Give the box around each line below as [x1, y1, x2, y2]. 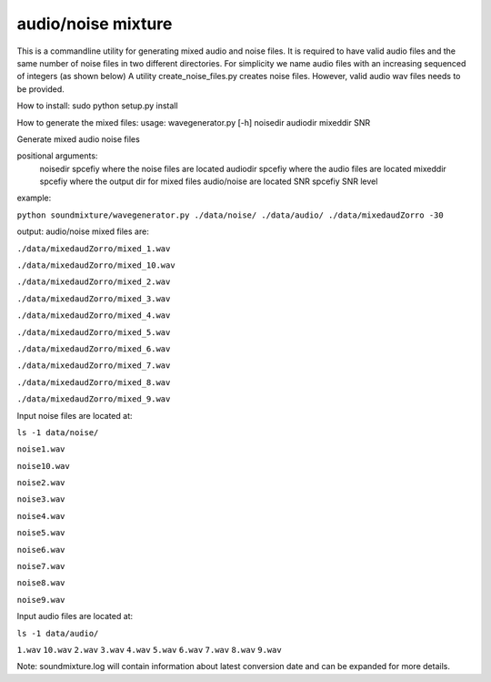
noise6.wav [16, 545, 65, 555]
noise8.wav [16, 578, 65, 588]
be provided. [16, 83, 65, 95]
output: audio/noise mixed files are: [16, 226, 149, 237]
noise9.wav [16, 595, 65, 605]
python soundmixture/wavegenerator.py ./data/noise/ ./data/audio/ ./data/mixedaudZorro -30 [16, 209, 445, 220]
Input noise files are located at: [16, 410, 133, 421]
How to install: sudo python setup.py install [16, 100, 178, 111]
